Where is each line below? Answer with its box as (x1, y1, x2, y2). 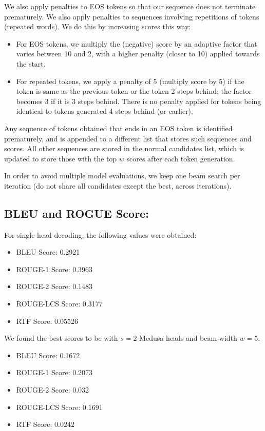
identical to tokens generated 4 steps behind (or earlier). (16, 106, 193, 116)
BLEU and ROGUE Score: (4, 205, 149, 221)
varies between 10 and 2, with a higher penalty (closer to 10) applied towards (16, 48, 260, 59)
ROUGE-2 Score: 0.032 (16, 384, 89, 395)
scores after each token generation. (126, 153, 235, 163)
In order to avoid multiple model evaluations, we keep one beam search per (4, 170, 240, 181)
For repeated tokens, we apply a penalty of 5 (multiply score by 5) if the (16, 75, 244, 86)
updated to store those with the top (4, 153, 117, 163)
